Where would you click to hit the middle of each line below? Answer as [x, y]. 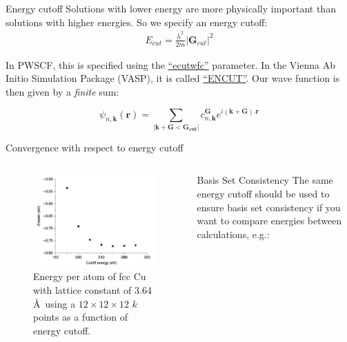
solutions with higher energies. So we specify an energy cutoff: [137, 22]
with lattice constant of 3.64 [92, 290]
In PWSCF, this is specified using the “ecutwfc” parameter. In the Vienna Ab [170, 64]
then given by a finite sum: [62, 91]
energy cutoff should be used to [263, 194]
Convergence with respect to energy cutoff [95, 147]
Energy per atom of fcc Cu [90, 276]
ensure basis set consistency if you [269, 207]
